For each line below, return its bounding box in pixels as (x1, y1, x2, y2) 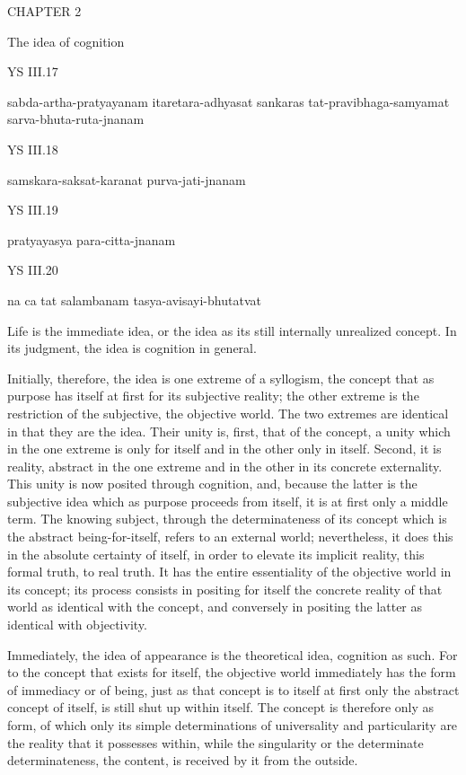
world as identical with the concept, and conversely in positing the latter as (7, 597, 423, 616)
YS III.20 (7, 260, 58, 279)
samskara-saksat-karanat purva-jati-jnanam (7, 170, 246, 189)
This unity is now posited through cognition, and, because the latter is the (7, 474, 418, 493)
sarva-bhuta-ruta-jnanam (7, 110, 145, 128)
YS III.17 (7, 62, 58, 81)
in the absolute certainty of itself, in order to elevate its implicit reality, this (7, 544, 425, 563)
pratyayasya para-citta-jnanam (7, 230, 176, 249)
